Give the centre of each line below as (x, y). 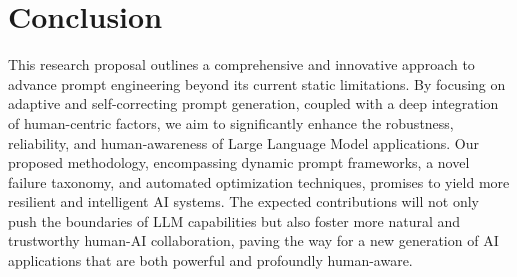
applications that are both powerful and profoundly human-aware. (210, 260)
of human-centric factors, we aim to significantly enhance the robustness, (231, 122)
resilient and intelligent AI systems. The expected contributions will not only (244, 201)
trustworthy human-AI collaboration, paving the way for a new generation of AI (253, 240)
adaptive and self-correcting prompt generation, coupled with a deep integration (253, 103)
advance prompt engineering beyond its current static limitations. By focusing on (257, 83)
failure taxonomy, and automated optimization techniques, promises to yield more (259, 181)
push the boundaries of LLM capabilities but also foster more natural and (234, 220)
